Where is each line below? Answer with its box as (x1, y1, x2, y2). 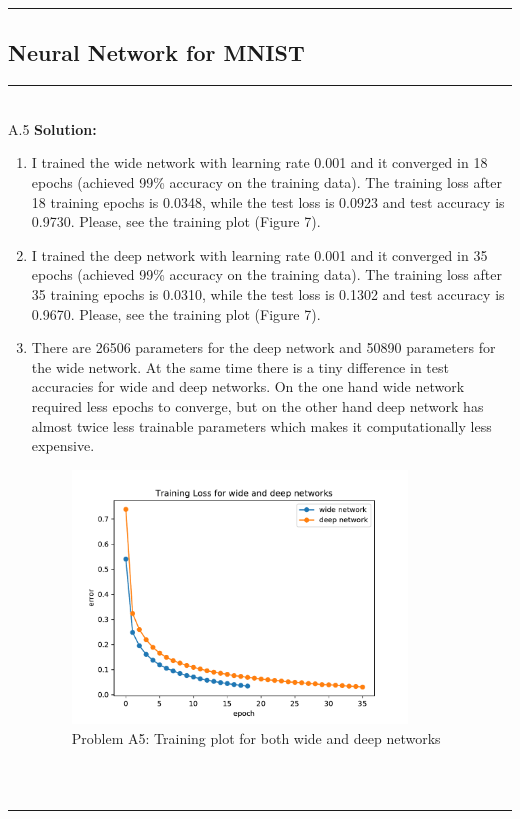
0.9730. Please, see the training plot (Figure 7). (31, 211, 321, 232)
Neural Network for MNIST (8, 37, 305, 68)
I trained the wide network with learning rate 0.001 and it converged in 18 (31, 152, 488, 173)
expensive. (31, 435, 95, 456)
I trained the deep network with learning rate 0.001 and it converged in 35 (31, 244, 488, 265)
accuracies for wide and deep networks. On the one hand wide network (31, 376, 465, 397)
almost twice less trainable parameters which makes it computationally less (31, 415, 492, 436)
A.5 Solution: (8, 118, 97, 139)
